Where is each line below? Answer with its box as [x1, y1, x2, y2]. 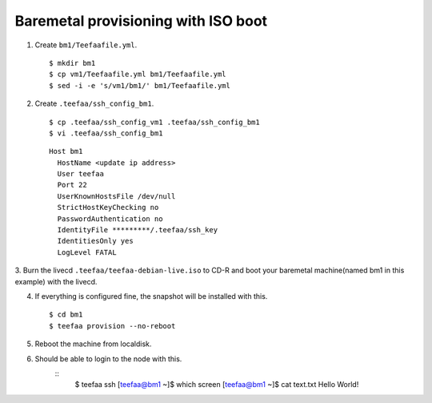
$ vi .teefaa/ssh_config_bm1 [49, 128, 163, 138]
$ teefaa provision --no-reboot [49, 321, 176, 330]
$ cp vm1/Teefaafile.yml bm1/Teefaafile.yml [49, 70, 227, 79]
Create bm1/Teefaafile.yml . [34, 40, 138, 50]
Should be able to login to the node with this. [34, 353, 182, 364]
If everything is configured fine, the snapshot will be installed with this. [34, 291, 268, 300]
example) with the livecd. [14, 276, 98, 286]
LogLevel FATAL [57, 248, 117, 256]
